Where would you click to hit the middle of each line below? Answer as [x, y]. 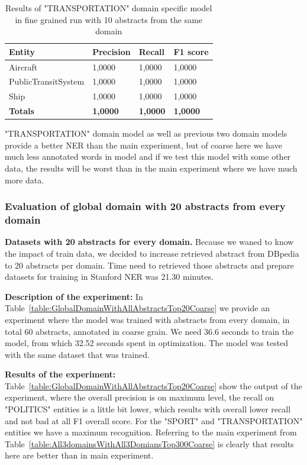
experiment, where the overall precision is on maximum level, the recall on [140, 397]
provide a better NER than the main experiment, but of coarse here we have [143, 145]
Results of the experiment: [60, 374]
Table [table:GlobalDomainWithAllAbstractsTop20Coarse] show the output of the [153, 385]
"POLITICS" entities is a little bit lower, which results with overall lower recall [148, 409]
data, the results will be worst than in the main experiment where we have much [151, 168]
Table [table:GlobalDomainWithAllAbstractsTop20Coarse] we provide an [137, 308]
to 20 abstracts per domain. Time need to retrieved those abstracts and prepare [149, 265]
